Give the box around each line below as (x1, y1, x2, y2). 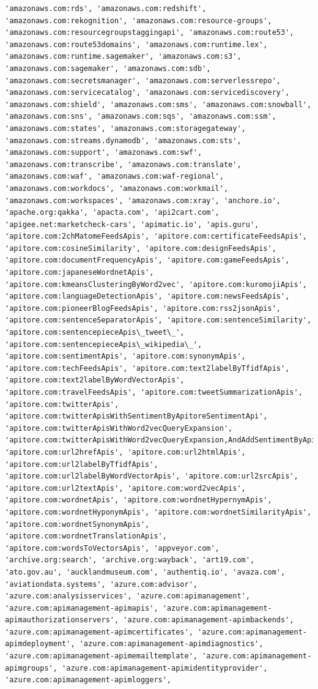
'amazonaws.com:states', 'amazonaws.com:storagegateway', (5, 124, 246, 133)
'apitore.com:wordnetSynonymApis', (5, 520, 150, 529)
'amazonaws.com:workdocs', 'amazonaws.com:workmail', (5, 184, 229, 193)
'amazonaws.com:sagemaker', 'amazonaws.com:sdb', (5, 64, 211, 73)
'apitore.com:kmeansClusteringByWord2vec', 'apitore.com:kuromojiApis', (5, 280, 307, 289)
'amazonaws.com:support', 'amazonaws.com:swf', (5, 148, 202, 157)
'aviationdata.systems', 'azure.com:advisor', (5, 579, 198, 589)
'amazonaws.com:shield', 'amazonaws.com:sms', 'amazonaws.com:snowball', (5, 100, 312, 109)
